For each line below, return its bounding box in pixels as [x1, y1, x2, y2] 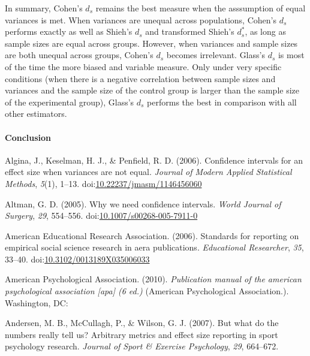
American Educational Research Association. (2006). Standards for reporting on [5, 229, 299, 242]
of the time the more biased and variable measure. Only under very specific [5, 60, 282, 73]
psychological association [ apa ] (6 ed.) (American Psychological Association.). [5, 285, 289, 297]
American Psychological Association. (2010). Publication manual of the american [5, 273, 302, 285]
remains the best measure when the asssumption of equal [95, 2, 306, 14]
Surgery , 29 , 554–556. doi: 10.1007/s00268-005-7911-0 [5, 209, 198, 222]
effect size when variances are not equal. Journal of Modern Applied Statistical [5, 165, 292, 178]
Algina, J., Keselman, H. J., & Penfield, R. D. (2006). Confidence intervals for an [5, 153, 303, 166]
